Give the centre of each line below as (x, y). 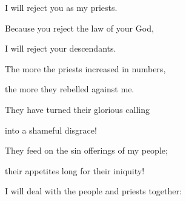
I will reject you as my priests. (61, 7)
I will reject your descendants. (61, 48)
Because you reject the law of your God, (79, 28)
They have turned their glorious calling (77, 109)
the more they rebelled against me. (70, 89)
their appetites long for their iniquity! (75, 170)
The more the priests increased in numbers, (85, 68)
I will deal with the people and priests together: (93, 191)
